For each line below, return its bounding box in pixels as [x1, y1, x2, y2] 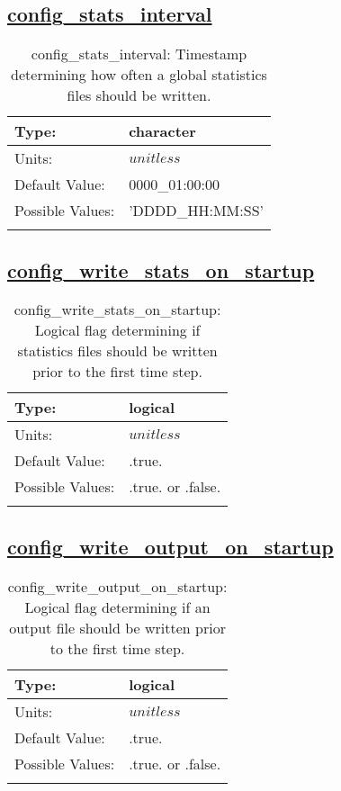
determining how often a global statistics [11, 64, 267, 85]
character [129, 121, 196, 142]
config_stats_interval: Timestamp [31, 43, 247, 65]
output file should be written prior [9, 616, 226, 638]
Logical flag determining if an [24, 596, 211, 617]
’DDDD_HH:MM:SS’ [129, 200, 264, 221]
